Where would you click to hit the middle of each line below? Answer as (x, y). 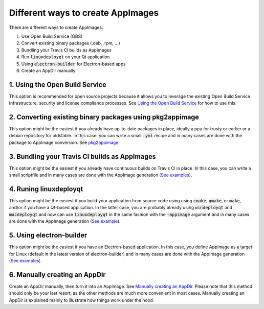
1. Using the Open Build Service (58, 84)
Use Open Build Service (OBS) (52, 36)
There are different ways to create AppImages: (56, 27)
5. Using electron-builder (48, 235)
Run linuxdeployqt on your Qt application (66, 57)
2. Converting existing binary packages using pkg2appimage (104, 117)
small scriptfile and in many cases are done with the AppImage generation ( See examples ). (101, 175)
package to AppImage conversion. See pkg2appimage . (64, 143)
